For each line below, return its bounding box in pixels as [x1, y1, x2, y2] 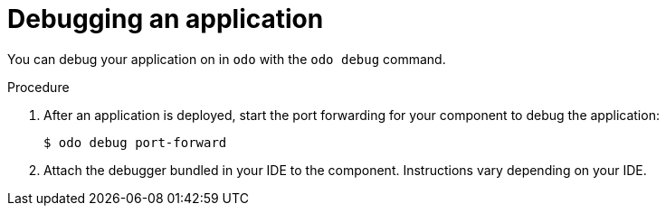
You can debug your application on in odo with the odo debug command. [7, 51, 446, 67]
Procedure [7, 79, 70, 95]
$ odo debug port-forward [43, 134, 227, 150]
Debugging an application [7, 4, 324, 34]
